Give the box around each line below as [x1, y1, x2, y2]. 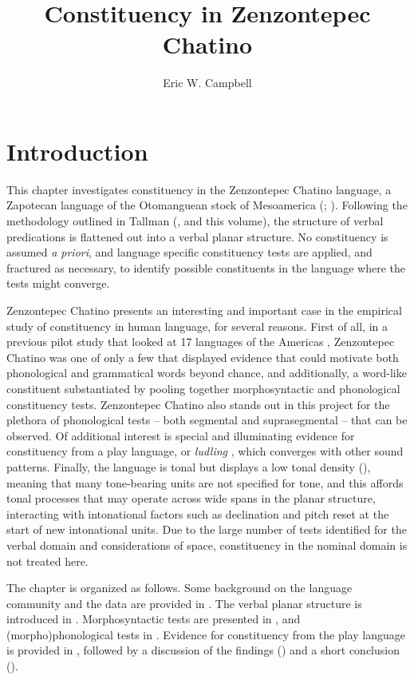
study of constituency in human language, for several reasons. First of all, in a [6, 317, 388, 334]
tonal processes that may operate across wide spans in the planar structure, [6, 490, 376, 507]
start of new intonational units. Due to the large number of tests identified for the [6, 521, 407, 538]
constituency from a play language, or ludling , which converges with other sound [6, 443, 404, 459]
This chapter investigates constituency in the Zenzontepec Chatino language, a [6, 181, 392, 197]
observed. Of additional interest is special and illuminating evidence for [6, 427, 355, 443]
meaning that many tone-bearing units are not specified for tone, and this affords [6, 474, 404, 491]
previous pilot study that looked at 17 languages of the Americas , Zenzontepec [6, 333, 395, 350]
